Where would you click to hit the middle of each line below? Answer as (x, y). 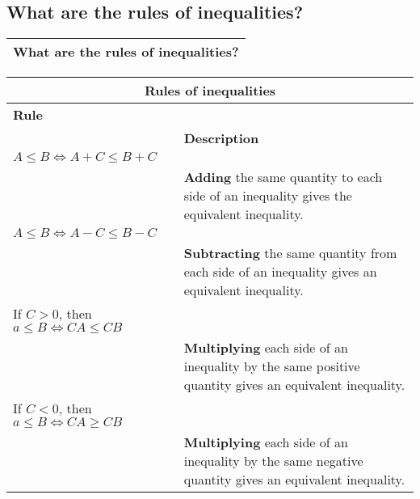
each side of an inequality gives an (280, 272)
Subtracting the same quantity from (290, 253)
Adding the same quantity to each (283, 177)
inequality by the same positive (272, 366)
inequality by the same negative (273, 461)
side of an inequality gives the (268, 196)
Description (221, 138)
